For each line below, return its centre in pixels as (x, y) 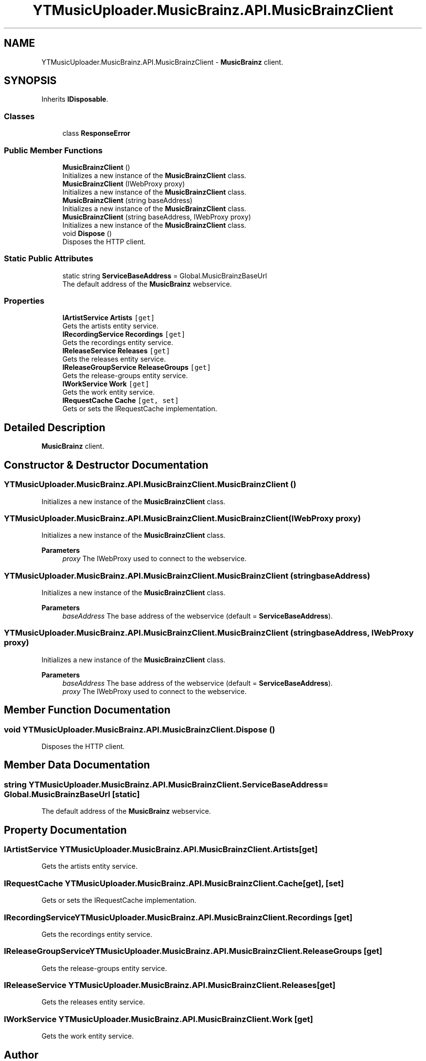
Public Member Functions (53, 150)
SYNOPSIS (30, 81)
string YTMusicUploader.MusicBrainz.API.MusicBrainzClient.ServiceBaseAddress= (166, 784)
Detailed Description (55, 427)
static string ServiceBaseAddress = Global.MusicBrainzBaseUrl (165, 275)
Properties (24, 301)
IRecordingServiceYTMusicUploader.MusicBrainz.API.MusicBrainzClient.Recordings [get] (178, 917)
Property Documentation (65, 830)
